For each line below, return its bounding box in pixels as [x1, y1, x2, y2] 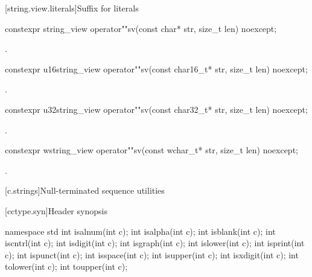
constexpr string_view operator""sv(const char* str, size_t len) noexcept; [5, 22, 277, 34]
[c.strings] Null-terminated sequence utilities [5, 184, 165, 197]
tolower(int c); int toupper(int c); [5, 260, 128, 273]
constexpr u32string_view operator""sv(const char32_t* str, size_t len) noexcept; [5, 103, 308, 115]
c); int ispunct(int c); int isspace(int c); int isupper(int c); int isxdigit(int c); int [5, 248, 299, 261]
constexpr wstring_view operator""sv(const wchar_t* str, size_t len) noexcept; [5, 144, 298, 156]
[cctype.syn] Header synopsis [5, 204, 107, 217]
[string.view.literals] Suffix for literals [5, 2, 139, 14]
